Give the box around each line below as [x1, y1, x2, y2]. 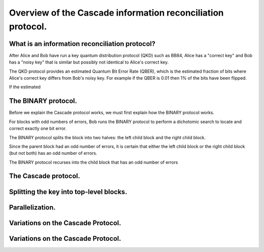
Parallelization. [9, 203, 56, 211]
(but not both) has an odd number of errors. [9, 150, 97, 156]
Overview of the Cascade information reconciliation [9, 7, 224, 18]
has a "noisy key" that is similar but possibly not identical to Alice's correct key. [9, 59, 169, 65]
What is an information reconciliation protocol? [9, 40, 156, 48]
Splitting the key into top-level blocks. [9, 188, 128, 196]
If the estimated [9, 84, 41, 90]
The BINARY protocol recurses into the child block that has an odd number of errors [9, 159, 178, 165]
